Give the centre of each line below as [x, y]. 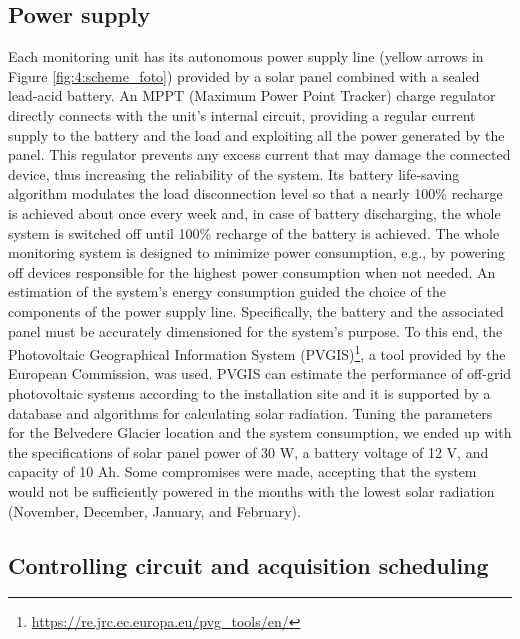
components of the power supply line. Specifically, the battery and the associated [256, 310]
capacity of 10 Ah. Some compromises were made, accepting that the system [242, 471]
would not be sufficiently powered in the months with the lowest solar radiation [251, 490]
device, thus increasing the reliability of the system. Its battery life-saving [234, 173]
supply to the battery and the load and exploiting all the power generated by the [256, 134]
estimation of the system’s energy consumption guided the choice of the [227, 291]
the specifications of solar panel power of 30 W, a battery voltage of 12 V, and [248, 451]
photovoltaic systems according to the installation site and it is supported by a [249, 392]
